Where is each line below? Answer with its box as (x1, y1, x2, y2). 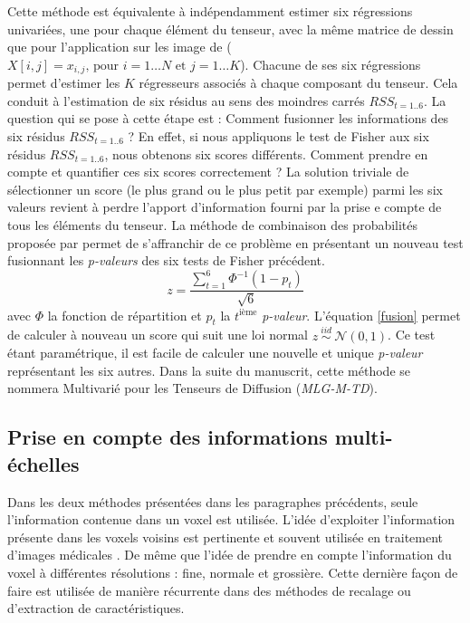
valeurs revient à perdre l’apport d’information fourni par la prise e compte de (7, 197, 442, 216)
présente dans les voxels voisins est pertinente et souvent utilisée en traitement (7, 527, 444, 546)
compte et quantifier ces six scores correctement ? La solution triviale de (7, 162, 409, 181)
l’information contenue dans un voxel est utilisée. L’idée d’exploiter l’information (7, 510, 456, 529)
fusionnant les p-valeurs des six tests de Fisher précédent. (7, 251, 325, 270)
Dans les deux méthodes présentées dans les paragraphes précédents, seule (7, 492, 418, 511)
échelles (7, 449, 80, 477)
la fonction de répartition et (47, 305, 202, 324)
